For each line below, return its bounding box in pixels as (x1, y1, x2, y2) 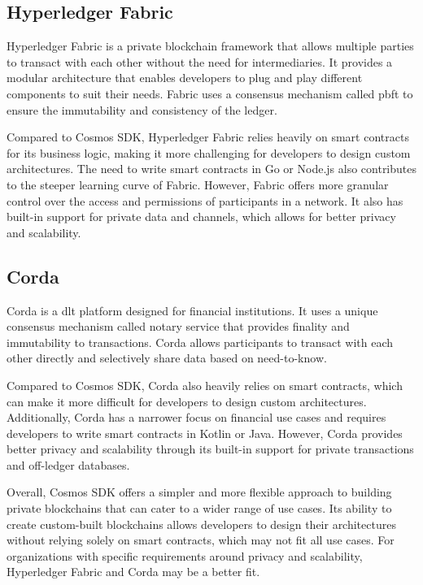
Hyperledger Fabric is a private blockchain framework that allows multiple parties (7, 37, 414, 54)
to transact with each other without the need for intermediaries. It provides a (7, 53, 393, 70)
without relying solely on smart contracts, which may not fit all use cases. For (7, 531, 395, 548)
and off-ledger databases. (7, 456, 130, 473)
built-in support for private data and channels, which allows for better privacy (7, 208, 396, 225)
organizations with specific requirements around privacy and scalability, (7, 547, 363, 564)
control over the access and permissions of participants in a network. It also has (7, 192, 403, 209)
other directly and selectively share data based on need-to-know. (7, 349, 327, 366)
